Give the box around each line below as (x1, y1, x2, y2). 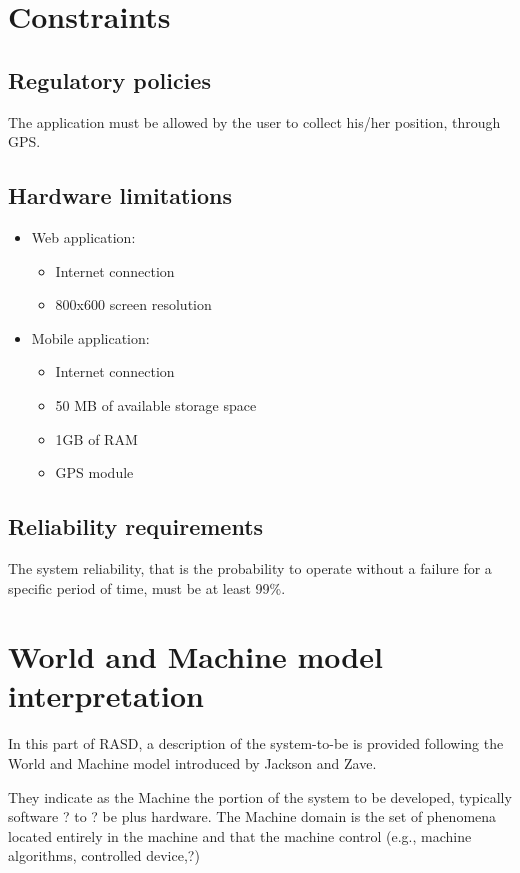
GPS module (55, 462, 134, 483)
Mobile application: (31, 327, 150, 348)
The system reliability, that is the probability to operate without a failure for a (8, 557, 492, 578)
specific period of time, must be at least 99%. (8, 577, 286, 598)
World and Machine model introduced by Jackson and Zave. (8, 753, 377, 774)
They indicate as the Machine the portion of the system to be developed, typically (8, 786, 512, 807)
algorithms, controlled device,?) (8, 845, 200, 866)
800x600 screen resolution (55, 294, 212, 315)
